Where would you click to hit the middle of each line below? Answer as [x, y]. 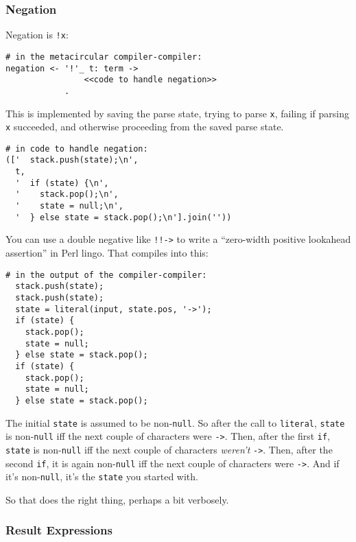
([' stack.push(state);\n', [72, 160]
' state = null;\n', [69, 206]
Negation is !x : [37, 35]
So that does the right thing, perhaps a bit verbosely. [117, 499]
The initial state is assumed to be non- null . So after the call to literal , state [175, 422]
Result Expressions [59, 530]
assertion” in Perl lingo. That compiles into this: [107, 253]
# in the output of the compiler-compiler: [106, 275]
